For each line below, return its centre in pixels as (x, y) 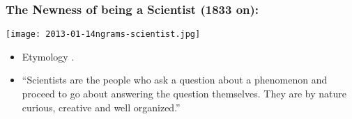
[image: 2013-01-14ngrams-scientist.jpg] (103, 34)
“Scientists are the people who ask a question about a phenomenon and (175, 80)
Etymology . (48, 56)
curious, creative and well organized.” (101, 107)
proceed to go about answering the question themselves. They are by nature (184, 94)
